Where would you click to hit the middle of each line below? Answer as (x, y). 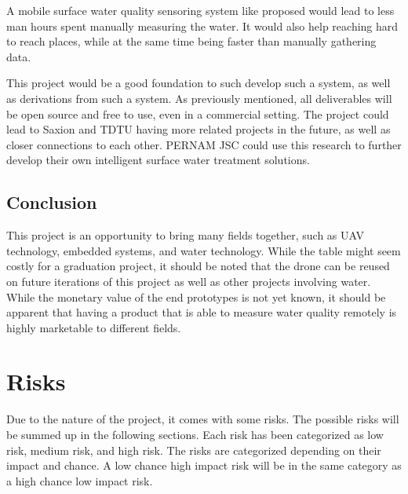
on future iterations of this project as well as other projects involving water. (189, 281)
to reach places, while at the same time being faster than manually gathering (191, 41)
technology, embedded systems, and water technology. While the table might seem (204, 250)
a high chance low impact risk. (80, 480)
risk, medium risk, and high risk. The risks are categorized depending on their (194, 450)
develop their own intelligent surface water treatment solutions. (158, 160)
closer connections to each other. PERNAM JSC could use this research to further (204, 144)
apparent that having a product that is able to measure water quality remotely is (202, 312)
